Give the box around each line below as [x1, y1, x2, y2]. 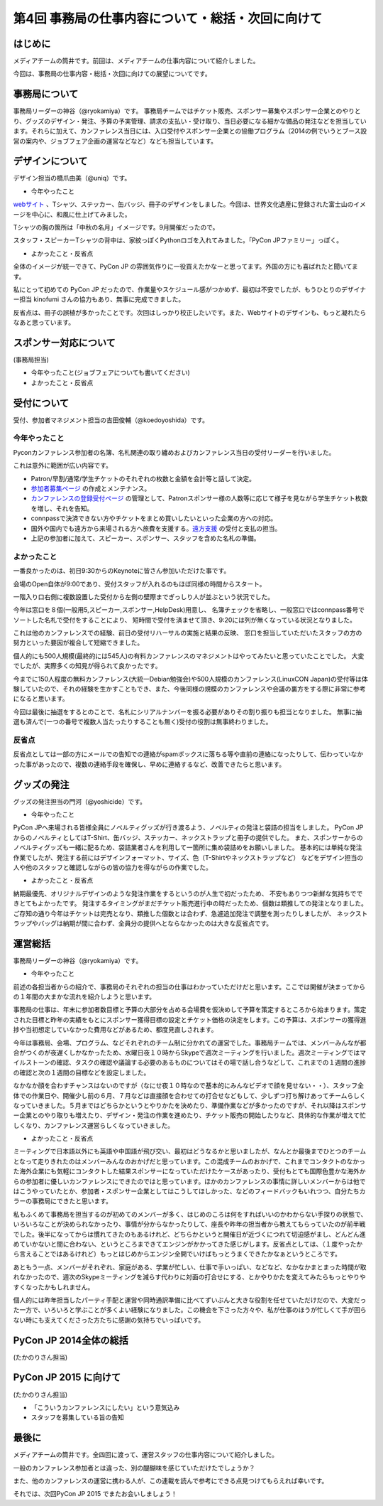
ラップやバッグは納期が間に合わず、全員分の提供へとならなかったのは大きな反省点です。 [13, 919, 273, 927]
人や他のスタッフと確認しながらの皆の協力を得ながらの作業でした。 [13, 863, 212, 871]
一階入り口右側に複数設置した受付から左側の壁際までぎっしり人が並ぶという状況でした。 [13, 592, 274, 601]
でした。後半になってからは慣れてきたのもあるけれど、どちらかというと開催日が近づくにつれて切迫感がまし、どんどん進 [13, 1230, 366, 1238]
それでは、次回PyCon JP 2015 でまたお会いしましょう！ [13, 1490, 177, 1498]
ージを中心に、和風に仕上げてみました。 [13, 210, 131, 218]
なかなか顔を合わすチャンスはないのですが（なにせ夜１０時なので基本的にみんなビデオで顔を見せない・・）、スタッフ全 [13, 1081, 365, 1090]
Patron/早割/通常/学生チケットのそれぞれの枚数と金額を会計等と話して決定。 [30, 474, 255, 483]
